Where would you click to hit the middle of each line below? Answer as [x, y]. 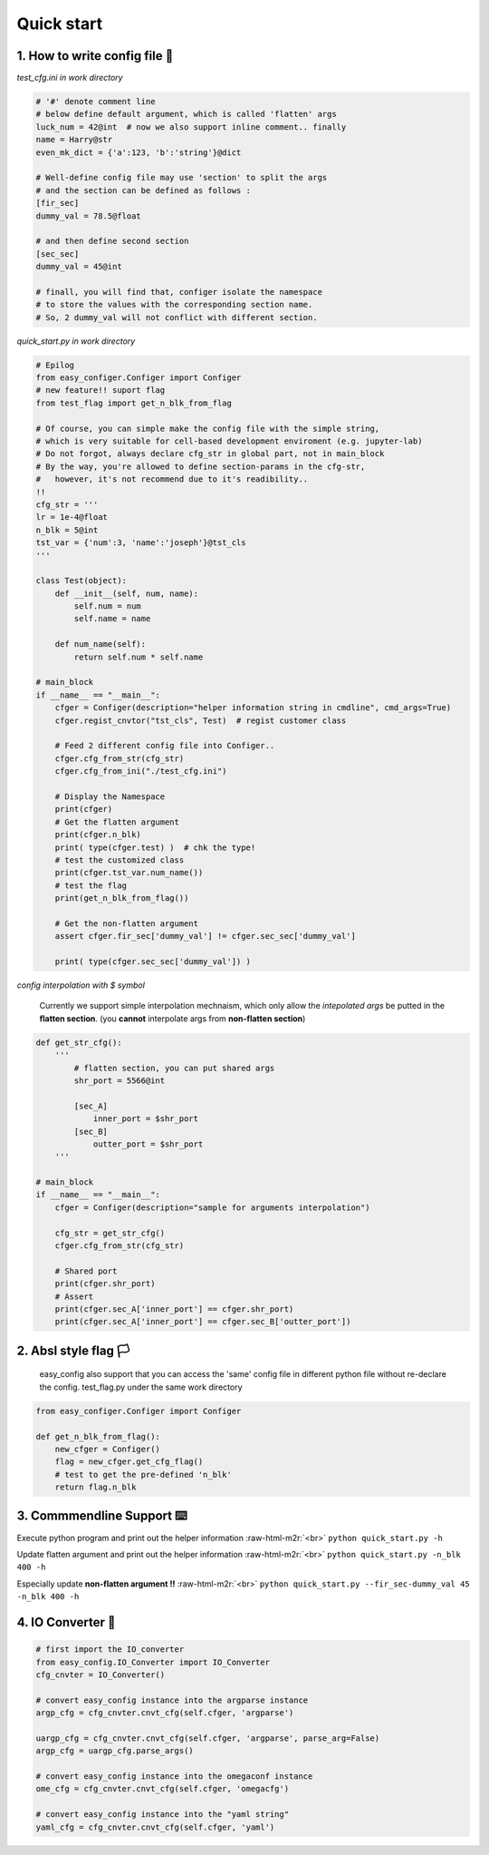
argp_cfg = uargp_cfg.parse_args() [115, 1751]
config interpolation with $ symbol [81, 985]
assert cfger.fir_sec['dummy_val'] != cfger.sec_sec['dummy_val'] [206, 936]
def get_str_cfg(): [79, 1042]
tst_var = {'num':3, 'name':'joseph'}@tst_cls [141, 543]
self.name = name [112, 619]
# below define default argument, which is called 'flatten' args [186, 114]
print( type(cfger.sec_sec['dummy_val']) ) [153, 962]
